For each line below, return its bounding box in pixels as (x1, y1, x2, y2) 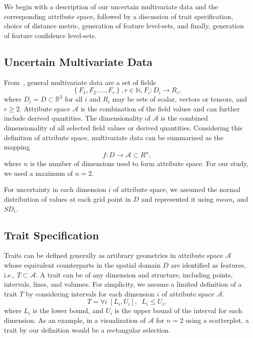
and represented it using (141, 194, 214, 204)
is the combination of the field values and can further (80, 103, 240, 113)
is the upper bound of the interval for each (115, 305, 242, 316)
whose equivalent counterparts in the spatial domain (4, 260, 161, 270)
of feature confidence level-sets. (4, 30, 97, 40)
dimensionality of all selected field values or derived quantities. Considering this (4, 122, 243, 132)
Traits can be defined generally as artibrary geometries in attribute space (4, 250, 223, 260)
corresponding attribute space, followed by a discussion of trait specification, (4, 11, 233, 21)
